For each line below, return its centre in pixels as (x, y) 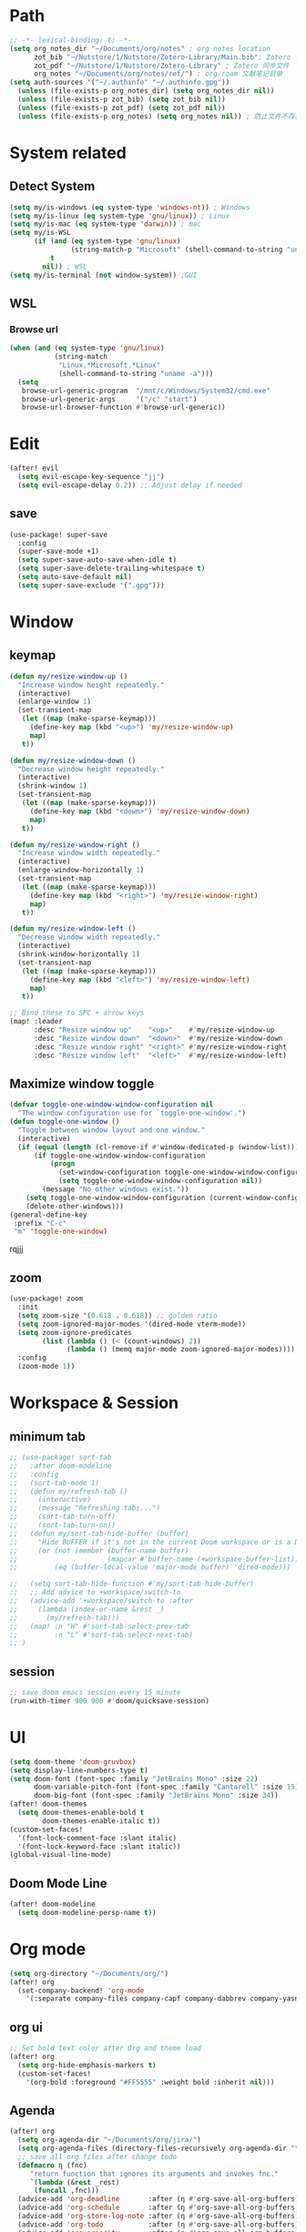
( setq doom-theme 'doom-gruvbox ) (73, 1762)
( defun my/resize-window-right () (75, 845)
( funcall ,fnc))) (66, 2191)
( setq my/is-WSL (40, 233)
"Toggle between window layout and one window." (112, 1130)
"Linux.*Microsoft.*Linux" (109, 365)
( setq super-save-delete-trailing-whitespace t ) (112, 569)
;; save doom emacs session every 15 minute (95, 1693)
